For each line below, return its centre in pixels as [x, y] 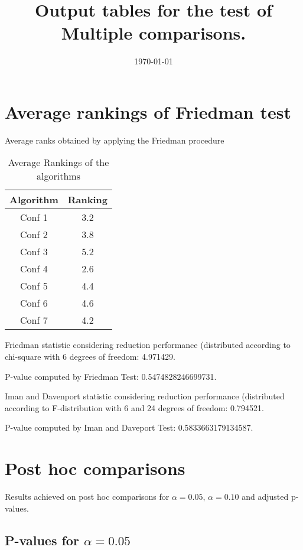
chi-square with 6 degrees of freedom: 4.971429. [90, 357]
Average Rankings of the [58, 162]
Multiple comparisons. [154, 33]
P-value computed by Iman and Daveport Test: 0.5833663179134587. [129, 427]
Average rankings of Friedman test [148, 111]
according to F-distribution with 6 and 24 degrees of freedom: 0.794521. [134, 407]
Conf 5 [34, 286]
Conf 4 [34, 269]
